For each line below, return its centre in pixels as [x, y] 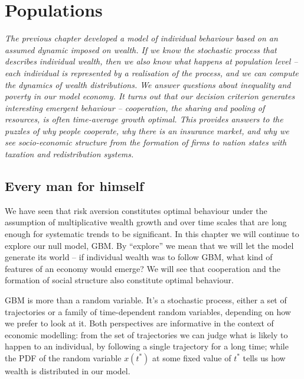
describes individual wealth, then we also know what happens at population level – [151, 61]
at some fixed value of [192, 357]
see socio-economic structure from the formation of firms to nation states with [146, 142]
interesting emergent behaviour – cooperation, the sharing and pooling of [135, 107]
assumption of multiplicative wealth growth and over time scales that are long [146, 222]
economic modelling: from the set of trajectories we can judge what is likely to [146, 334]
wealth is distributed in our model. [68, 370]
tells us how [264, 357]
